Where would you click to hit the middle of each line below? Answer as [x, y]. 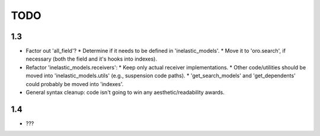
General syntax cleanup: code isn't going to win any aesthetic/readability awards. [125, 93]
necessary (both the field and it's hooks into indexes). [91, 59]
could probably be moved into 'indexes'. [75, 84]
